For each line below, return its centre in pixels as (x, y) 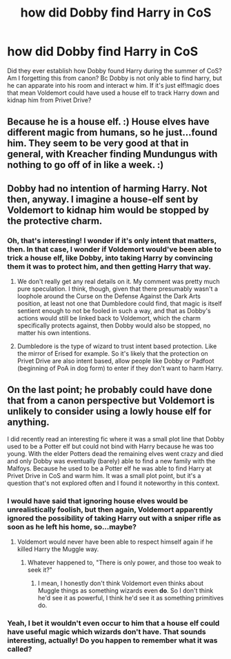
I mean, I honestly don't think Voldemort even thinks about (121, 583)
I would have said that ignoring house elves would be (98, 501)
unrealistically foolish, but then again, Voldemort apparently (110, 509)
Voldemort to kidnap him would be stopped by (108, 210)
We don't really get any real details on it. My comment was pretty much (119, 282)
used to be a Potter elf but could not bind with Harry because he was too (111, 446)
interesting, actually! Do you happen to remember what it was (112, 640)
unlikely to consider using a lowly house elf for (109, 411)
